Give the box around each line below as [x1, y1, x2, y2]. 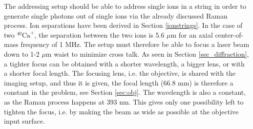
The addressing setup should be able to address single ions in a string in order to [4, 1, 246, 11]
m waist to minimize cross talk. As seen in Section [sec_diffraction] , [45, 48, 249, 59]
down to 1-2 [4, 48, 40, 59]
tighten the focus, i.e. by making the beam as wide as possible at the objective [4, 106, 239, 116]
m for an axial [170, 29, 213, 40]
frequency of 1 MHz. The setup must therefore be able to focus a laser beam [21, 39, 250, 49]
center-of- [215, 29, 244, 40]
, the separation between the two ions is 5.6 [34, 29, 165, 40]
